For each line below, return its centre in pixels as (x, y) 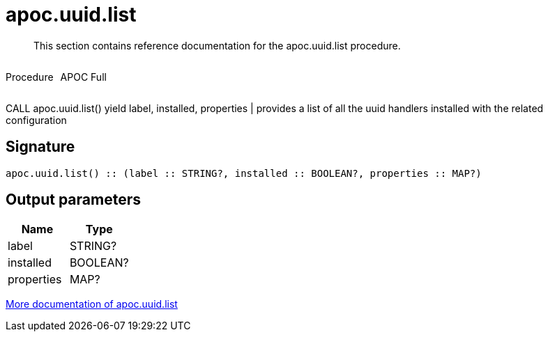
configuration (36, 120)
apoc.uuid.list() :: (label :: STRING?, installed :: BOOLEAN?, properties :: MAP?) (244, 173)
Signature (40, 147)
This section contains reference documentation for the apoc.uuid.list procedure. (217, 45)
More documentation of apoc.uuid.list (92, 304)
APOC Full (83, 77)
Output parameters (73, 200)
